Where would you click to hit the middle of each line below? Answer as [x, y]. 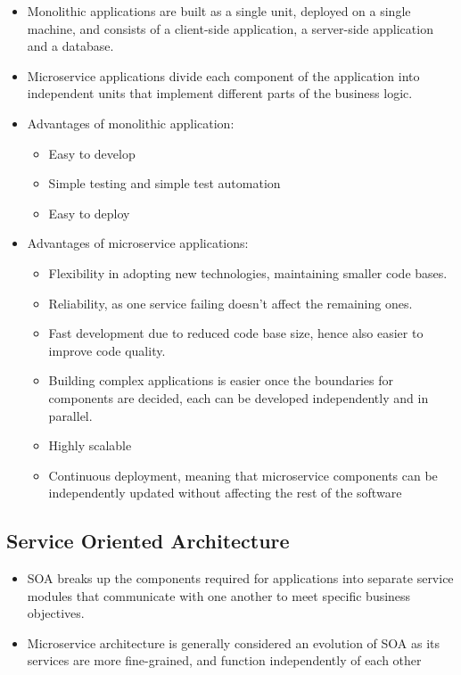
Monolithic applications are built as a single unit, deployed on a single [219, 11]
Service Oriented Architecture [148, 541]
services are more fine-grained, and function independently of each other [224, 660]
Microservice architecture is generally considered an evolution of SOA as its [234, 642]
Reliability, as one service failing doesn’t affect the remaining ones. [230, 303]
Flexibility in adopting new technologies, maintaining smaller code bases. [248, 272]
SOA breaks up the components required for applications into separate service [240, 578]
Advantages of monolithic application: [131, 123]
